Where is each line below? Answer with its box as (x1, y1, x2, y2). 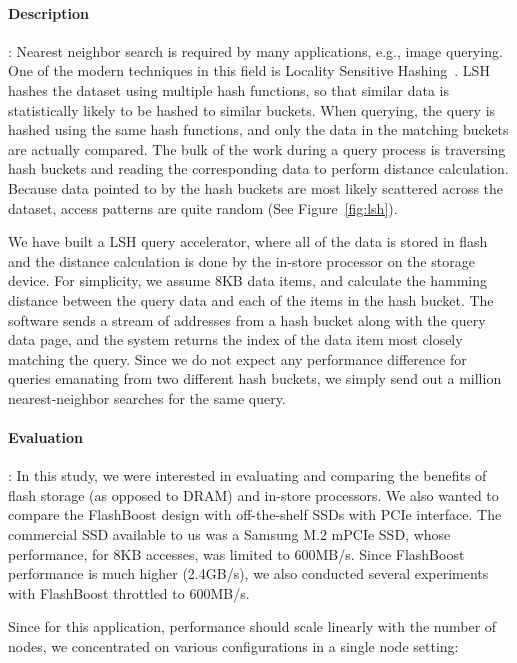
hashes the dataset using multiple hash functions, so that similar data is (8, 79, 449, 100)
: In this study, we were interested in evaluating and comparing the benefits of (8, 465, 487, 486)
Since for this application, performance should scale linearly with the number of (8, 616, 497, 637)
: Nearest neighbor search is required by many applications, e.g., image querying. (8, 40, 503, 61)
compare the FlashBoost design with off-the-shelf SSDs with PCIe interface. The (8, 504, 502, 525)
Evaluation (8, 427, 83, 448)
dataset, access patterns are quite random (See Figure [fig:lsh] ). (8, 197, 398, 218)
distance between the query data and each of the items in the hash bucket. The (8, 289, 494, 310)
